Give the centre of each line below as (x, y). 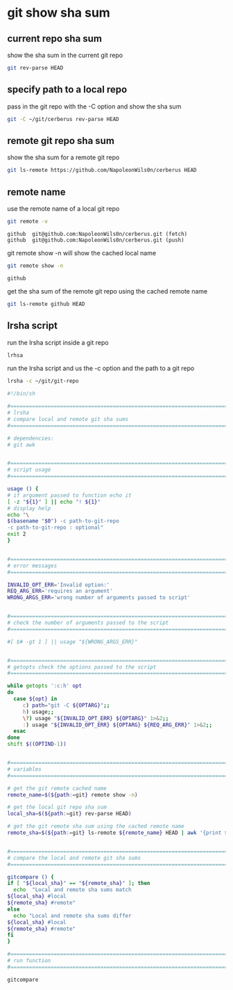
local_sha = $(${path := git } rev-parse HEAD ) (69, 814)
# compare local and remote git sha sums (68, 419)
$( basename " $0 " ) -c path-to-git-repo (63, 521)
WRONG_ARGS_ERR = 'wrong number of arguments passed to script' (99, 598)
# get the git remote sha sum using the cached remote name (96, 827)
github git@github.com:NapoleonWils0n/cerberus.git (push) (96, 240)
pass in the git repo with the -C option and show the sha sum (94, 106)
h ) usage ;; (38, 712)
